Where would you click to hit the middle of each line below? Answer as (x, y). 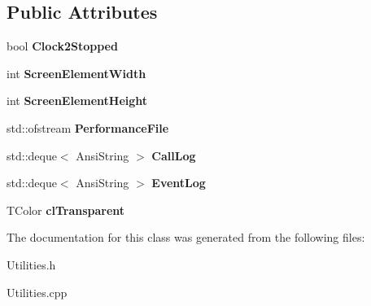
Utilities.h (31, 264)
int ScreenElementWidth (76, 73)
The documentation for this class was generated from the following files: (186, 237)
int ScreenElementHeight (77, 101)
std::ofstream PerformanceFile (88, 127)
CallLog (174, 155)
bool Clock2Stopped (62, 46)
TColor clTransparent (66, 210)
